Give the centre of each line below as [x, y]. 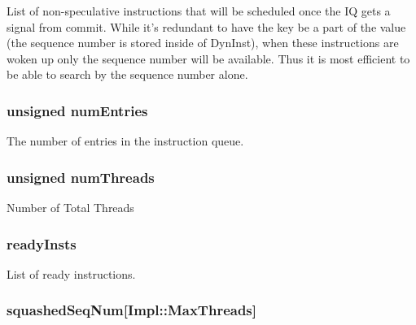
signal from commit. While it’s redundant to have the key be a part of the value [206, 26]
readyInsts [42, 243]
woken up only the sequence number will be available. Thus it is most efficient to [208, 58]
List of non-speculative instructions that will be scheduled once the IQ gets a [199, 11]
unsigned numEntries [77, 110]
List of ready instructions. [71, 273]
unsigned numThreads [81, 177]
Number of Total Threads [70, 207]
